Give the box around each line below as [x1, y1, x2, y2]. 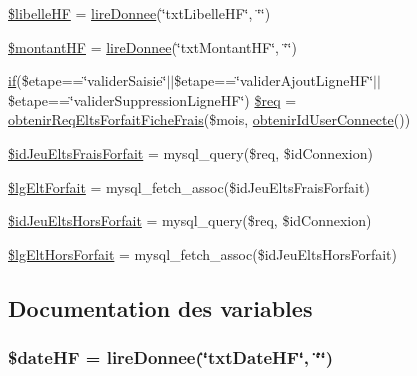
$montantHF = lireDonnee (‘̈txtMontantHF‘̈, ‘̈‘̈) [8, 36, 297, 57]
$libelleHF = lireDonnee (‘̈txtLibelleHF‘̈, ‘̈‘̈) [8, 3, 271, 23]
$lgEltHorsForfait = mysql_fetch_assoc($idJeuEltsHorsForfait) [8, 243, 397, 264]
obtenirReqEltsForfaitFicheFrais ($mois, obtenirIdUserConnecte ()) [8, 109, 411, 130]
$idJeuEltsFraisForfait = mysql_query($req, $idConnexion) [8, 142, 373, 163]
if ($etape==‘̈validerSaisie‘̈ [8, 70, 167, 91]
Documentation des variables [8, 292, 313, 323]
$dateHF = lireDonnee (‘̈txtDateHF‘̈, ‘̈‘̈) [8, 345, 334, 370]
